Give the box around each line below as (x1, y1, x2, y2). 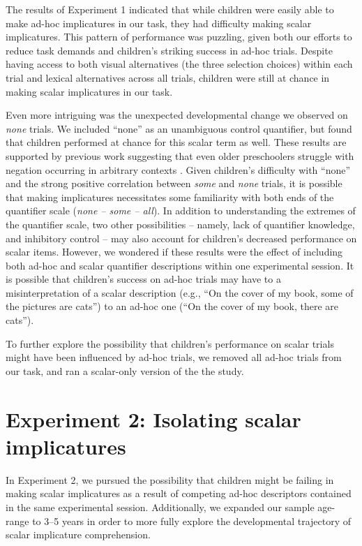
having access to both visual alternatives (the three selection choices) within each (6, 57, 353, 71)
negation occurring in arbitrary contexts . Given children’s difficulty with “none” (6, 162, 351, 177)
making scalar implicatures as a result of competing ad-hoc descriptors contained (6, 486, 352, 501)
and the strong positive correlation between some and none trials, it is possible (6, 176, 342, 191)
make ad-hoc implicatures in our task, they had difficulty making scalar (6, 15, 312, 30)
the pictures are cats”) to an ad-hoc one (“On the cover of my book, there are (6, 299, 339, 313)
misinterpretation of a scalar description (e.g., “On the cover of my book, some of (6, 285, 354, 300)
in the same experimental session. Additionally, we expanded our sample (6, 499, 315, 514)
